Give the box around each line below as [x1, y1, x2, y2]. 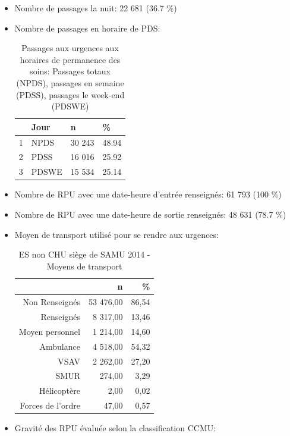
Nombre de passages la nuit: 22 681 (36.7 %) [14, 2, 177, 14]
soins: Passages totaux [30, 65, 111, 77]
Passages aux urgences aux [21, 42, 119, 54]
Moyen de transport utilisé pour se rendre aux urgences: [14, 228, 219, 240]
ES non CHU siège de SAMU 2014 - [18, 248, 150, 261]
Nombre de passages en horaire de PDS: [14, 21, 160, 34]
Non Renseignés [23, 296, 80, 308]
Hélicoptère [39, 384, 80, 397]
